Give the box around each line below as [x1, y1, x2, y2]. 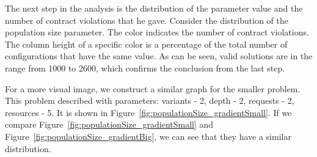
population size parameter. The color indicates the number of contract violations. [5, 26, 309, 38]
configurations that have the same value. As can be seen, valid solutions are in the [5, 49, 313, 62]
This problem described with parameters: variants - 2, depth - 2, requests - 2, [5, 94, 294, 107]
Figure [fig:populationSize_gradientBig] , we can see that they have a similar [5, 130, 291, 142]
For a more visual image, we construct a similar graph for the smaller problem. [5, 82, 301, 95]
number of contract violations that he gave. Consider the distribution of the [5, 13, 288, 26]
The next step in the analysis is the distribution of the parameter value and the [5, 2, 303, 14]
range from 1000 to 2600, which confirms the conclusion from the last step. [5, 61, 285, 74]
